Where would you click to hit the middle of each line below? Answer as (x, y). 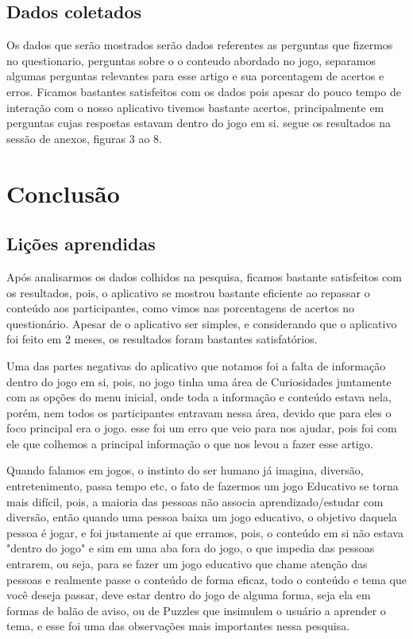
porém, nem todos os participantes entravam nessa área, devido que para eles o (199, 412)
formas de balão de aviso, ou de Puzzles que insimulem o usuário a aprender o (196, 610)
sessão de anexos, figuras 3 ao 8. (84, 138)
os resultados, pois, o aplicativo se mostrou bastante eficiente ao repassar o (188, 292)
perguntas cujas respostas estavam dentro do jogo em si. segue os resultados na (199, 123)
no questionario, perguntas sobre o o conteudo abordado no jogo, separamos (191, 60)
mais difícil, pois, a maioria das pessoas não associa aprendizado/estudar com (195, 501)
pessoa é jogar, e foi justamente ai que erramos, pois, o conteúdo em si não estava (205, 532)
